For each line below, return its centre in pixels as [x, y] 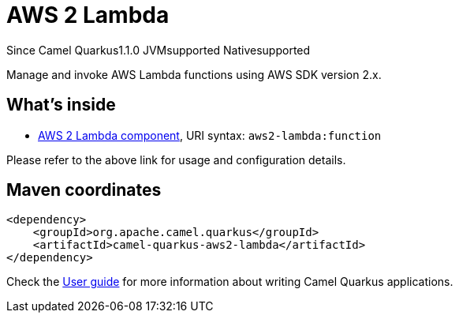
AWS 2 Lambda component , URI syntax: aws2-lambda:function [210, 135]
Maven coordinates [84, 190]
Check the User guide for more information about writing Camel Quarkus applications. [230, 282]
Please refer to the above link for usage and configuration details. [176, 159]
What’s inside [61, 105]
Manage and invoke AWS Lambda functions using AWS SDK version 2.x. [194, 74]
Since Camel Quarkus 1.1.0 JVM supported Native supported [159, 50]
